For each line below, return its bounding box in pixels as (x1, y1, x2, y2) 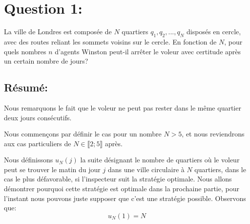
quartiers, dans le (194, 164, 246, 174)
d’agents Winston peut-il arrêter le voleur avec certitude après (55, 46, 241, 56)
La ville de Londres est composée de (4, 26, 112, 37)
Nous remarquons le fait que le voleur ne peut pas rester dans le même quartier (4, 102, 241, 112)
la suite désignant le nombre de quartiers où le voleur (80, 155, 240, 165)
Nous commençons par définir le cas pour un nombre (4, 129, 162, 139)
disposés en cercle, (187, 26, 241, 37)
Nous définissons (4, 155, 53, 165)
